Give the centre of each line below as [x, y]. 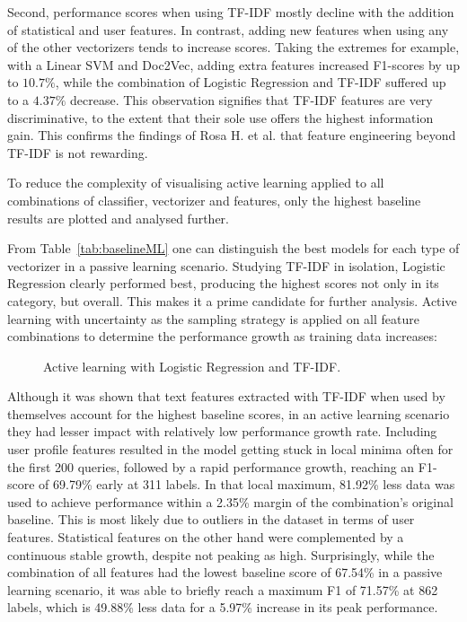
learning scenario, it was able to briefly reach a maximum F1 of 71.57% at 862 [223, 589]
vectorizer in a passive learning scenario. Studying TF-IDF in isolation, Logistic [226, 265]
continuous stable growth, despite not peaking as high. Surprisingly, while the [221, 554]
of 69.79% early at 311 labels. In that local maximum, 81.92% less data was [247, 484]
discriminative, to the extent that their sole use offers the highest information [220, 117]
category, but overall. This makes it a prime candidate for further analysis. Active [232, 300]
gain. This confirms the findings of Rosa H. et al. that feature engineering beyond [232, 135]
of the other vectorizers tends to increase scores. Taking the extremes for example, [233, 47]
